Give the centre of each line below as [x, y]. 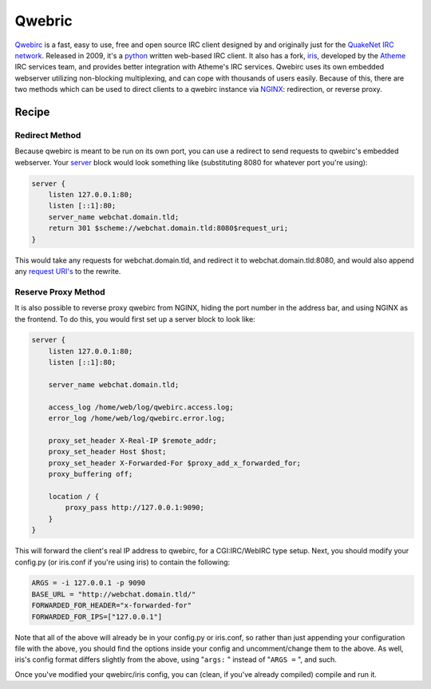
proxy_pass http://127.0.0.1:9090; [135, 508]
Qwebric [44, 21]
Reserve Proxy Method [60, 291]
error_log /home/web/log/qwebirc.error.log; [137, 418]
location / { [74, 496]
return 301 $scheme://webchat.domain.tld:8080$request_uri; [168, 228]
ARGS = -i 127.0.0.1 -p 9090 [89, 583]
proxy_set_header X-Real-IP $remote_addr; [132, 440]
